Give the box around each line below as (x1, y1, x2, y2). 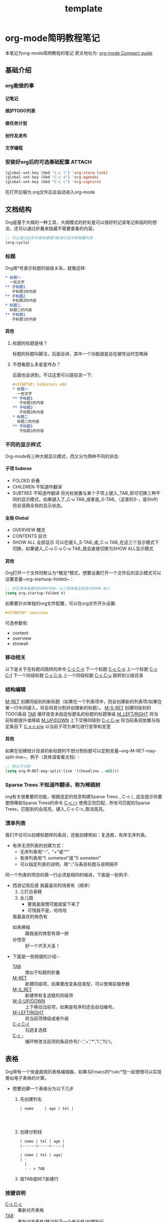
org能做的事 (5, 82, 34, 89)
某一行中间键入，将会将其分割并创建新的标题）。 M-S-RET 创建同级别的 (5, 704, 151, 710)
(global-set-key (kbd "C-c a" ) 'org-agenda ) (5, 175, 99, 180)
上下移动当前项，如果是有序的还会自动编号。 (24, 1004, 117, 1010)
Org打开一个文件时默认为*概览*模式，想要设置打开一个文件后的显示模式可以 (5, 570, 162, 576)
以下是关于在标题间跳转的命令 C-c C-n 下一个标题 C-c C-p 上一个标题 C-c (5, 666, 158, 672)
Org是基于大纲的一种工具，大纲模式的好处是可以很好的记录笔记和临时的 (5, 219, 153, 225)
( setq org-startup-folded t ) (5, 591, 66, 596)
